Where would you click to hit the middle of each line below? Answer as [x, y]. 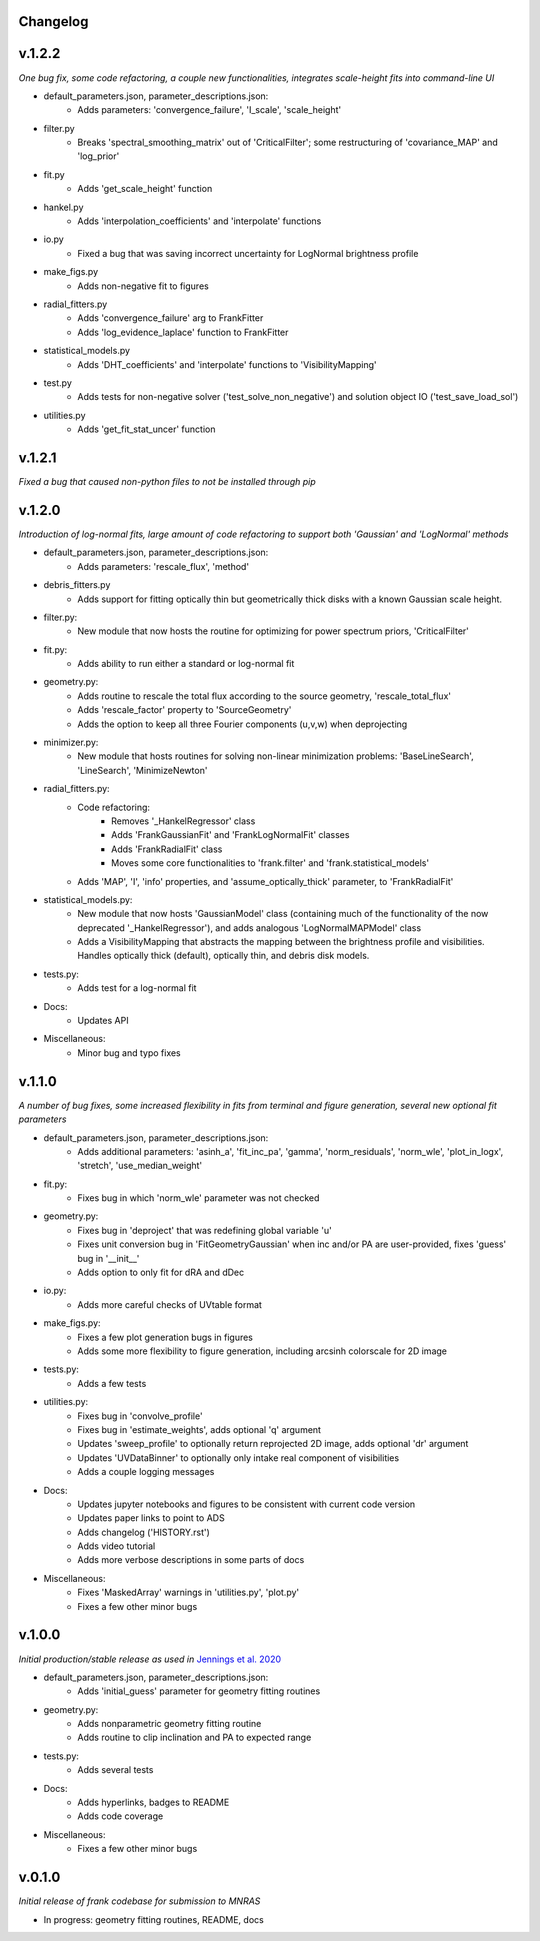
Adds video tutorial [116, 1546]
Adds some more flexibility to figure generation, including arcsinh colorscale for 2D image [262, 1351]
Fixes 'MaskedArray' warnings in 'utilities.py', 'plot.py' [188, 1592]
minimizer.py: [71, 742]
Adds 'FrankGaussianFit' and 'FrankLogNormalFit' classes [230, 835]
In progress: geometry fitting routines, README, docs [153, 1919]
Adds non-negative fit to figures [143, 286]
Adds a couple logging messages [146, 1472]
